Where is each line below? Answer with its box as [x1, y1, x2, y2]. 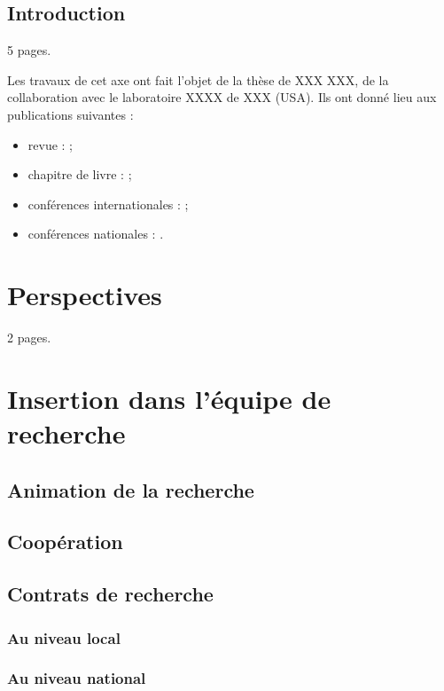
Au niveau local [7, 626, 121, 648]
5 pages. [7, 41, 51, 59]
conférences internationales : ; [27, 194, 189, 213]
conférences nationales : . [27, 224, 164, 243]
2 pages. [7, 328, 51, 347]
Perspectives [7, 277, 162, 313]
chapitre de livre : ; [27, 165, 132, 184]
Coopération [7, 528, 123, 555]
